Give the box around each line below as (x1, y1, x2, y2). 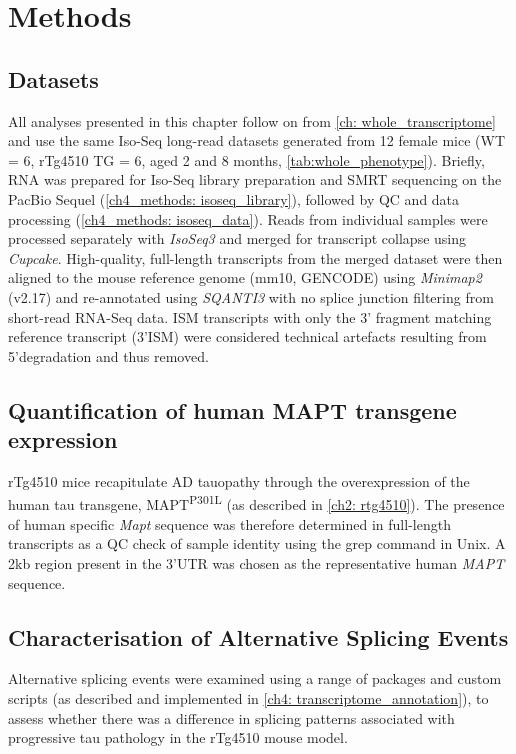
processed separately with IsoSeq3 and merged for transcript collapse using (8, 228, 467, 249)
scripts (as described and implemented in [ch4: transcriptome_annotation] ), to (8, 687, 489, 708)
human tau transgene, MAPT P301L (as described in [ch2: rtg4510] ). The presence (8, 491, 505, 515)
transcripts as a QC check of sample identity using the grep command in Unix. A (8, 533, 506, 554)
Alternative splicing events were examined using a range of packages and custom (8, 668, 502, 689)
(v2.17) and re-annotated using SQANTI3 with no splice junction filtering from (8, 286, 494, 307)
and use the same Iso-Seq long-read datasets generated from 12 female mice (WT (8, 130, 506, 151)
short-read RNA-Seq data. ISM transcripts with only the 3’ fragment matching (8, 306, 492, 327)
